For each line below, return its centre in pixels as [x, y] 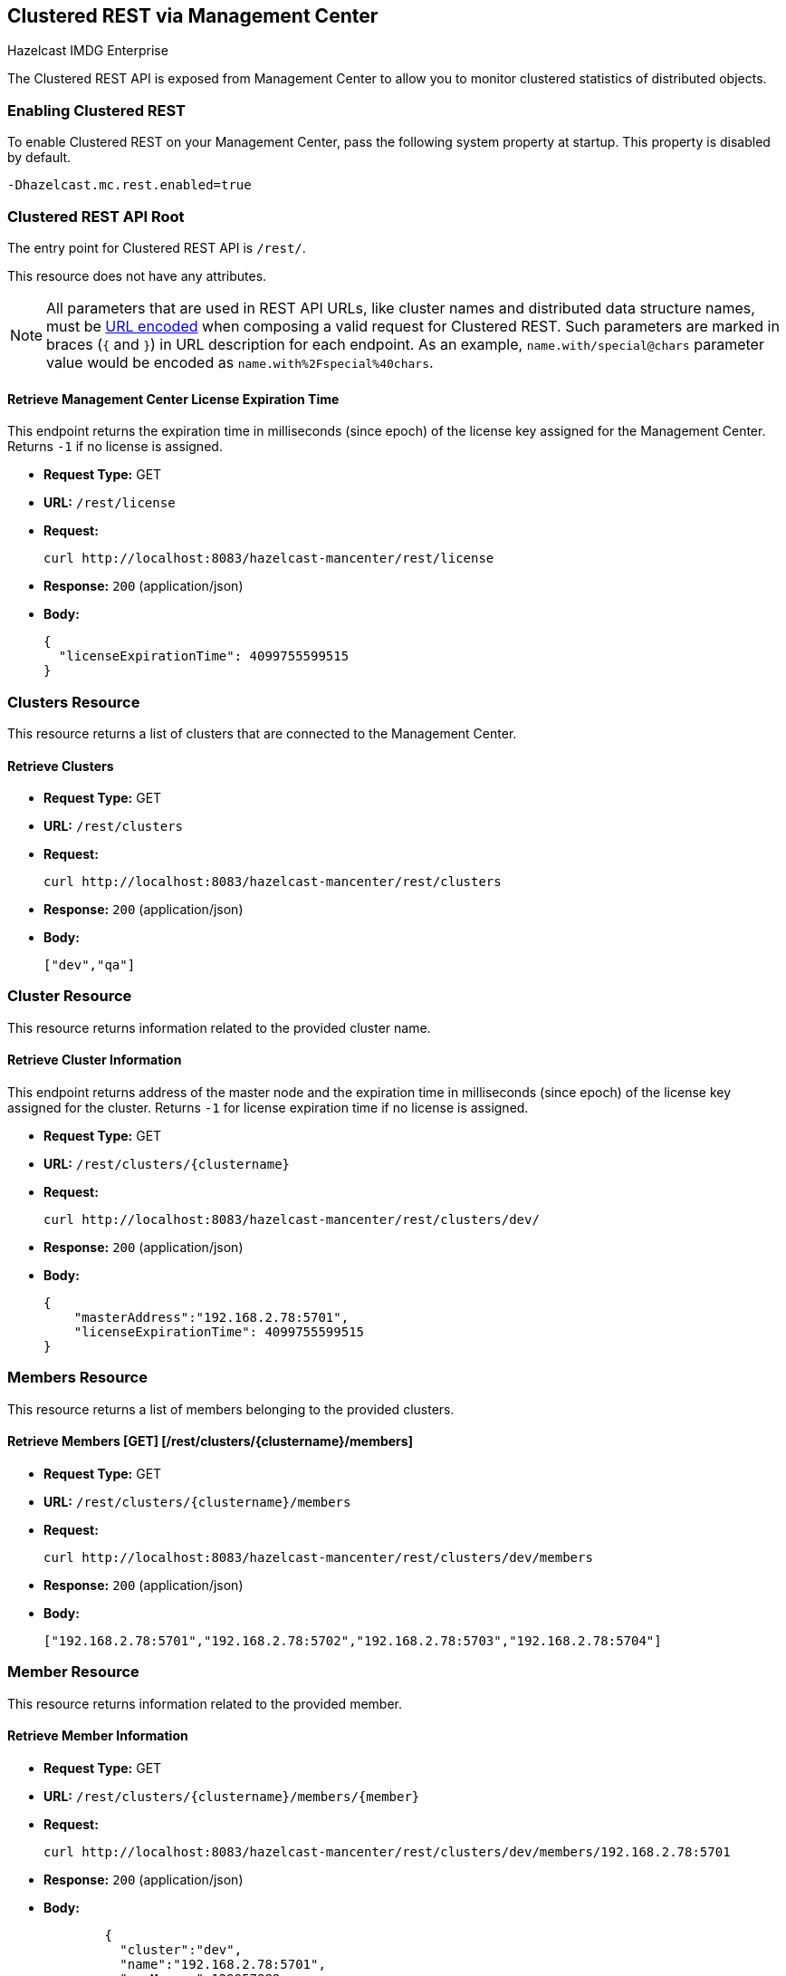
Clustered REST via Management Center [193, 16]
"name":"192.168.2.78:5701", [223, 1965]
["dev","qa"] [90, 965]
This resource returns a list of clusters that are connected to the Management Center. [262, 733]
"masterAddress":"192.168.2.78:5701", [211, 1318]
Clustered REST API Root [96, 216]
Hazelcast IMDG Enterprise [88, 51]
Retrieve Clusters [61, 766]
